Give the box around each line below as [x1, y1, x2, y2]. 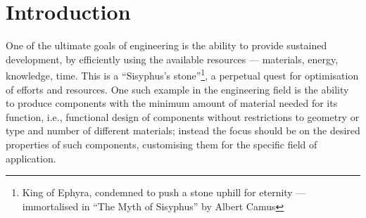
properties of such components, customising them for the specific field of [6, 136, 317, 151]
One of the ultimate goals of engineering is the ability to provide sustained [6, 38, 327, 53]
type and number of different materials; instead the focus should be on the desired [6, 123, 360, 138]
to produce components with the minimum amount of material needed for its [6, 96, 338, 110]
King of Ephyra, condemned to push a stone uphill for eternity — [22, 185, 306, 200]
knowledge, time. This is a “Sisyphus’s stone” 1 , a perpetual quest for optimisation [6, 66, 359, 82]
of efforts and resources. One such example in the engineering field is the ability [6, 82, 349, 96]
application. [6, 150, 56, 165]
